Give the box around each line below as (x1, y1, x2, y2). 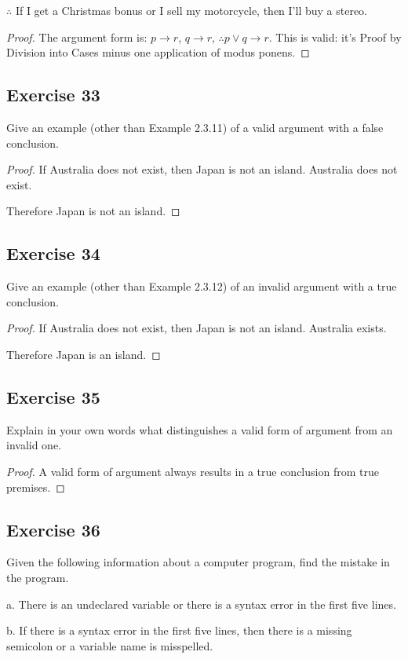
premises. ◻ (6, 478, 65, 495)
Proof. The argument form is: (6, 28, 148, 45)
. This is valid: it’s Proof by (268, 28, 402, 45)
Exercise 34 (6, 241, 100, 265)
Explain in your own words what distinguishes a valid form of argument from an (6, 421, 393, 438)
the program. (6, 569, 69, 585)
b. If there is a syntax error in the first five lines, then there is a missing (6, 622, 352, 639)
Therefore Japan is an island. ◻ (6, 346, 161, 362)
